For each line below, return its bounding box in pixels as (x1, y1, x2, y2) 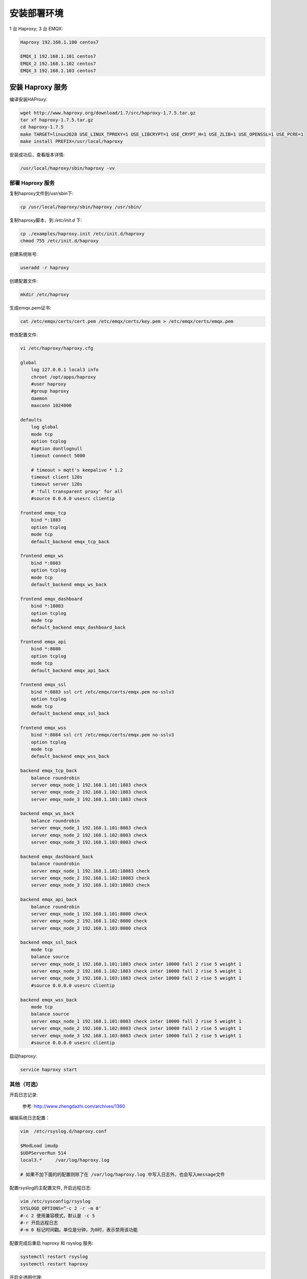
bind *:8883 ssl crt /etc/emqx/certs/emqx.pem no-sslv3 (31, 689, 174, 695)
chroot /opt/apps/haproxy (31, 374, 96, 380)
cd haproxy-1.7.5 (20, 124, 64, 130)
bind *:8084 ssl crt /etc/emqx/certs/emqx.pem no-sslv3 (31, 732, 174, 738)
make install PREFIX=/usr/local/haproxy (20, 139, 123, 144)
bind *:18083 (31, 603, 64, 609)
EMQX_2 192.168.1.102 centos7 (20, 60, 96, 67)
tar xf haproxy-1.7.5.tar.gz (20, 117, 94, 123)
